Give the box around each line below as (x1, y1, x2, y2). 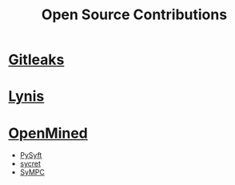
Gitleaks (8, 50, 65, 69)
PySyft (19, 151, 42, 160)
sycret (19, 159, 42, 169)
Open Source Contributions (41, 6, 228, 24)
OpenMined (8, 124, 88, 142)
